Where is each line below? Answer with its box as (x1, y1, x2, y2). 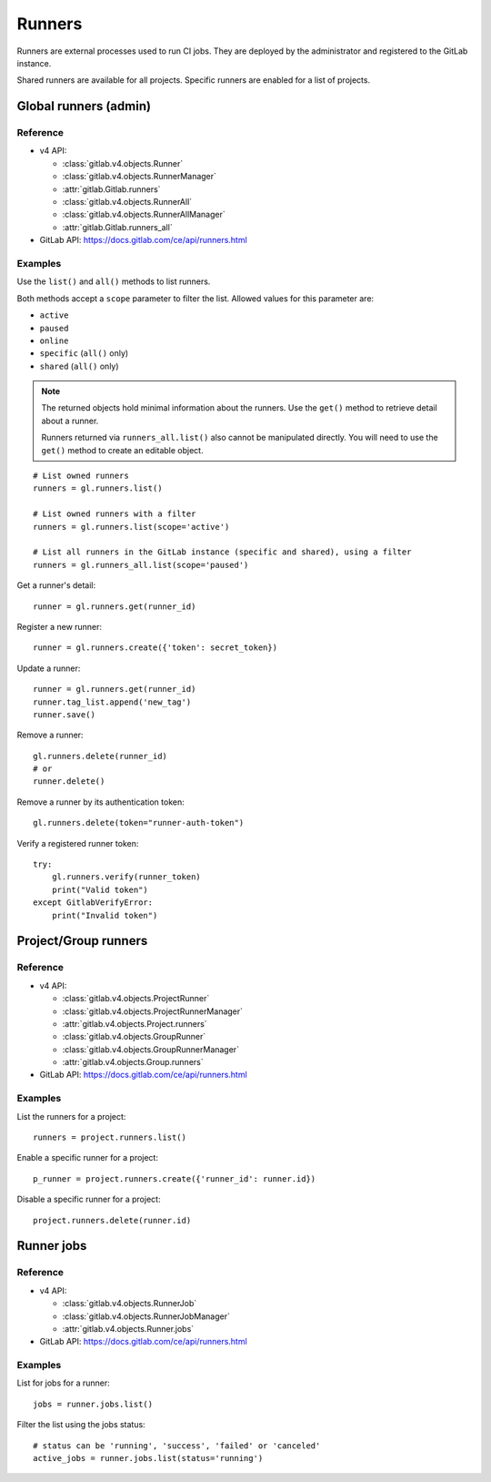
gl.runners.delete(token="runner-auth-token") (33, 817, 245, 828)
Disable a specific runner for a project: (16, 1193, 161, 1205)
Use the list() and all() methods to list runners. (16, 276, 211, 287)
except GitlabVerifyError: (33, 898, 154, 908)
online (39, 335, 69, 346)
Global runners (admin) (16, 98, 152, 114)
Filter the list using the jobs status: (16, 1419, 145, 1430)
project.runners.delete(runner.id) (33, 1215, 192, 1225)
